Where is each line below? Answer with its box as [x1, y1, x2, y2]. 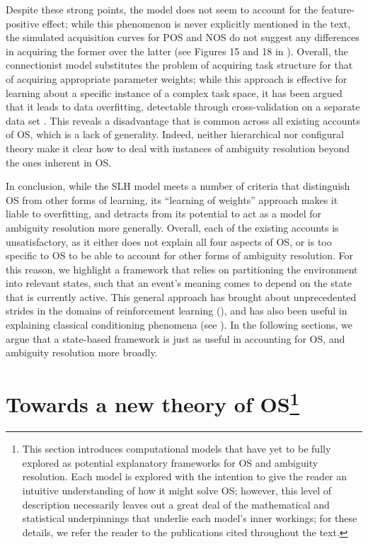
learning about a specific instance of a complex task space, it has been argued [6, 85, 343, 100]
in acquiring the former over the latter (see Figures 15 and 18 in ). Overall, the [6, 43, 348, 58]
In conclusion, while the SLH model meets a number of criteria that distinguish [6, 178, 350, 193]
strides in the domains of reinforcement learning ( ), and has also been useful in [6, 303, 347, 318]
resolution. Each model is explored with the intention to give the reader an [22, 469, 347, 484]
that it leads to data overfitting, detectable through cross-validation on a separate [6, 99, 360, 114]
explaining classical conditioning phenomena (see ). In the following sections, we [6, 317, 352, 332]
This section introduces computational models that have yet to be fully [22, 441, 331, 456]
